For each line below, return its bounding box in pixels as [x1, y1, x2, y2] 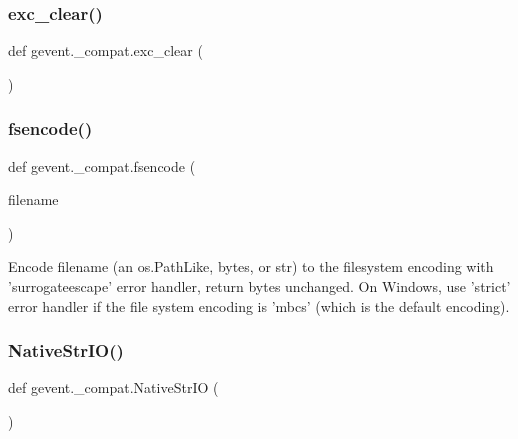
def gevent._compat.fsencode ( [8, 155, 196, 176]
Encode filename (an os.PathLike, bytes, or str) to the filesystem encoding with [8, 256, 494, 277]
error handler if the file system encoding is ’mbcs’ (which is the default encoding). [8, 295, 510, 316]
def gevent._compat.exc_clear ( [8, 40, 203, 61]
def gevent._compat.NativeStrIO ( [8, 377, 219, 398]
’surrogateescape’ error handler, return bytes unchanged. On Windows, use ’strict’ [8, 276, 511, 296]
